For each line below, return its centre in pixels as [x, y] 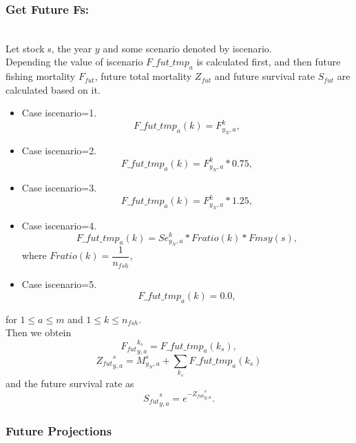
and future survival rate [265, 76]
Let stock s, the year [49, 48]
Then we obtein [39, 332]
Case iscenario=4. [59, 225]
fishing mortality [41, 76]
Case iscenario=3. [59, 188]
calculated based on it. [53, 89]
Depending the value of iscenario [74, 62]
